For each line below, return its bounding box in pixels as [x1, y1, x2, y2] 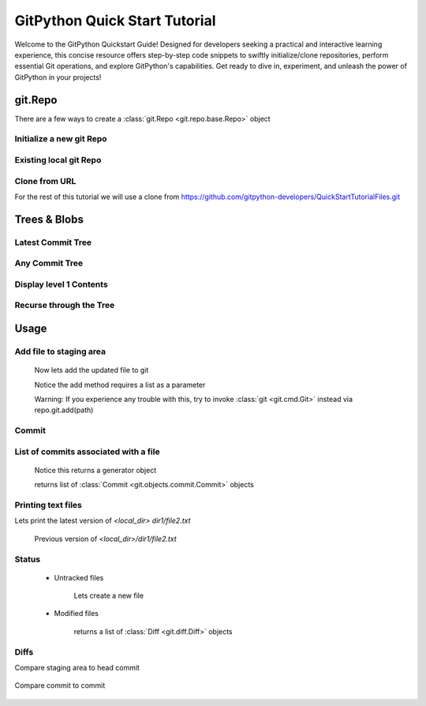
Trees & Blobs [14, 212, 84, 226]
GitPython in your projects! [14, 72, 102, 82]
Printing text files [14, 499, 83, 510]
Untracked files [54, 573, 104, 582]
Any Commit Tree [14, 257, 83, 269]
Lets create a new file [73, 591, 144, 600]
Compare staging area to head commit [14, 663, 140, 672]
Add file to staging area [14, 346, 106, 357]
